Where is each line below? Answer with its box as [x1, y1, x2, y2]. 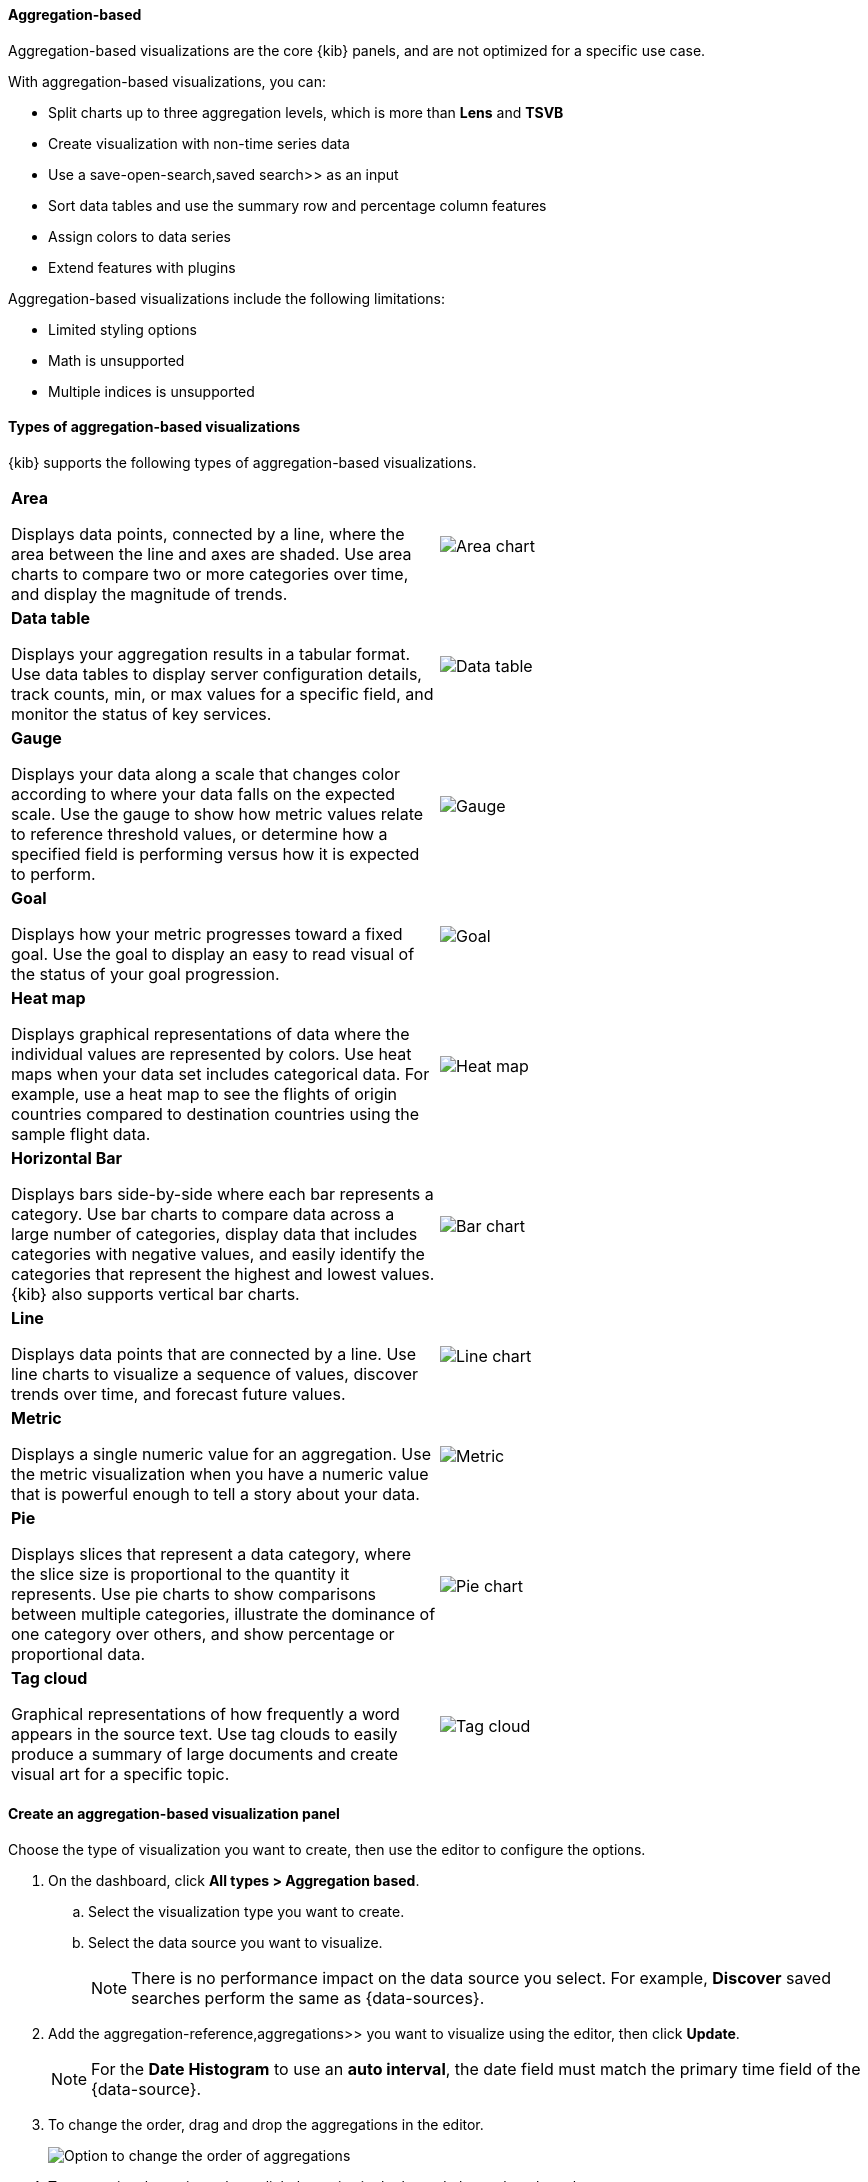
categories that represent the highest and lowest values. [11, 1263, 435, 1284]
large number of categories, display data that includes [11, 1223, 418, 1244]
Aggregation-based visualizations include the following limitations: [8, 289, 446, 307]
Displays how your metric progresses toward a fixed [11, 923, 403, 944]
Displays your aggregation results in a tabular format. [11, 643, 411, 664]
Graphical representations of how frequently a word [11, 1703, 400, 1724]
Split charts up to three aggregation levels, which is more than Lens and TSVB [48, 103, 564, 121]
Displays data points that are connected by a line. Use [11, 1343, 417, 1364]
